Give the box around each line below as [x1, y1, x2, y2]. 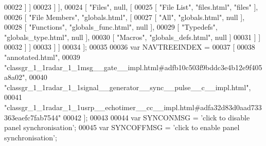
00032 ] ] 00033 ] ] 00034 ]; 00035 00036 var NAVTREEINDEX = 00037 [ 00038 [4, 41, 255, 52]
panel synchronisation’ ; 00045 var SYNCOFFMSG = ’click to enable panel [4, 122, 240, 133]
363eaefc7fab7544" [4, 112, 61, 122]
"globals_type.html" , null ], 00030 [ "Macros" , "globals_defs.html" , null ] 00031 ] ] [4, 31, 261, 42]
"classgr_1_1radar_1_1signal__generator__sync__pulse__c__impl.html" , [4, 81, 251, 92]
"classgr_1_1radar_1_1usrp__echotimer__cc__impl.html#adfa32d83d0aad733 [4, 101, 262, 112]
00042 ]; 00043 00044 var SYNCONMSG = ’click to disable [63, 112, 250, 122]
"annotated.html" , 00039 [4, 51, 80, 62]
